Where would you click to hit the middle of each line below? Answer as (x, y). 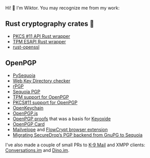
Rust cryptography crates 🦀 (50, 24)
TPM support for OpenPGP (41, 97)
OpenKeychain (28, 108)
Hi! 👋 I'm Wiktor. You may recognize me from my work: (63, 8)
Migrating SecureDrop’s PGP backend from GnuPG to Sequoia (78, 135)
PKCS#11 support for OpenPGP (45, 102)
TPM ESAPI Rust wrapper (39, 41)
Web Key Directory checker (41, 81)
